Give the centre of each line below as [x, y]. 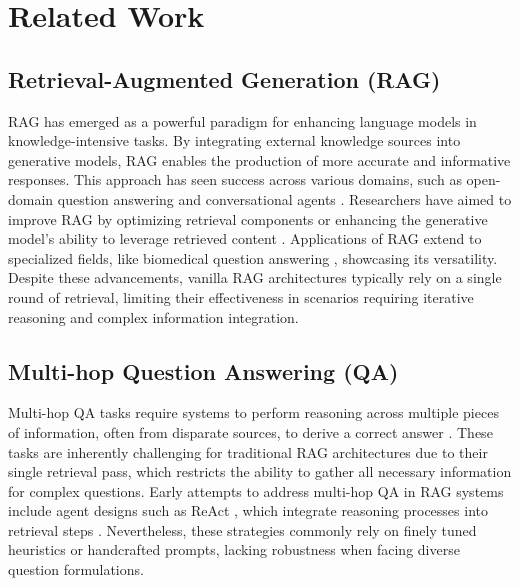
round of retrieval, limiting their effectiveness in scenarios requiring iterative [241, 296]
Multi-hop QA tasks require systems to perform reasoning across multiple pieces [253, 412]
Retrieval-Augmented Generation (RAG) [224, 78]
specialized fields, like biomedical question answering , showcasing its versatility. [253, 257]
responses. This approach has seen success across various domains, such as [235, 179]
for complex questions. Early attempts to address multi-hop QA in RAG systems [256, 490]
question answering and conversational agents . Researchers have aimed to [284, 198]
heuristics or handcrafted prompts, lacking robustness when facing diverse [234, 549]
